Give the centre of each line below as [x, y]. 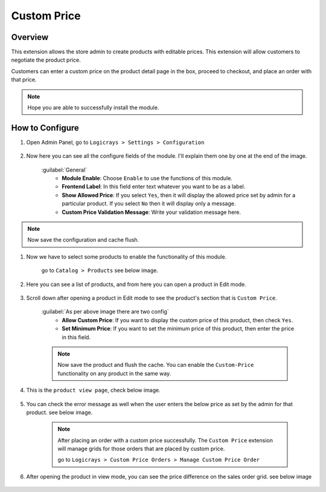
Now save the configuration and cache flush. [83, 240]
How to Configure [45, 128]
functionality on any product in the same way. [114, 373]
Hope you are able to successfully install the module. [93, 108]
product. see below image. [59, 412]
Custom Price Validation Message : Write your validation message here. [152, 212]
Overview [30, 37]
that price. [24, 80]
